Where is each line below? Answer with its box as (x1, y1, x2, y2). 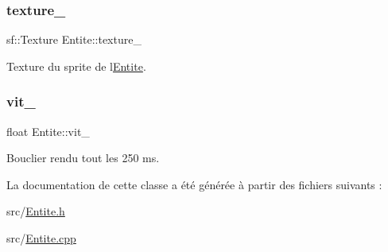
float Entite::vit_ (6, 122, 90, 139)
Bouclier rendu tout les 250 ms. (6, 149, 160, 166)
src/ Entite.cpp (6, 230, 76, 246)
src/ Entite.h (6, 203, 65, 219)
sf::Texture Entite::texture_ (6, 31, 142, 48)
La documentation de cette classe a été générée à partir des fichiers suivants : (6, 176, 382, 192)
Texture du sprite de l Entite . (6, 57, 146, 74)
